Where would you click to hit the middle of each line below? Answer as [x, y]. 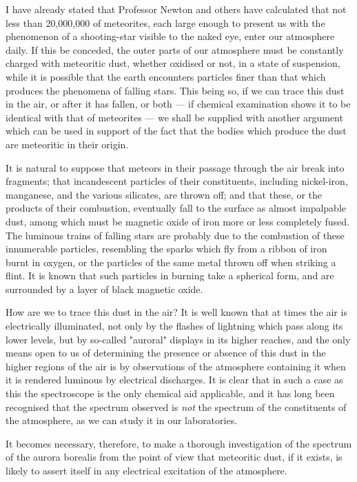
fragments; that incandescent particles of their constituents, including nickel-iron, [177, 181]
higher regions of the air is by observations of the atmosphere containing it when [176, 366]
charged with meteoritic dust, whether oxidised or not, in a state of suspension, [173, 63]
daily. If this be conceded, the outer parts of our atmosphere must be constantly [175, 49]
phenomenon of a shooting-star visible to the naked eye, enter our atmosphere [170, 36]
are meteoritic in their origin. [67, 144]
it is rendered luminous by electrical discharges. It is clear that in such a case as [174, 380]
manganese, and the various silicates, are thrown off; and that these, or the [164, 194]
